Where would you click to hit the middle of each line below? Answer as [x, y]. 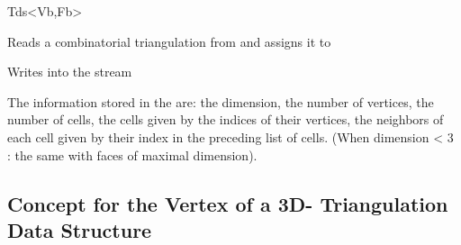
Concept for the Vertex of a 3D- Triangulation [228, 203]
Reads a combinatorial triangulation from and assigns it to [169, 41]
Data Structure [80, 229]
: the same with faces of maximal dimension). [132, 154]
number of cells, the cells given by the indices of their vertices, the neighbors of [226, 119]
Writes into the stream [70, 72]
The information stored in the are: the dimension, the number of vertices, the [221, 101]
